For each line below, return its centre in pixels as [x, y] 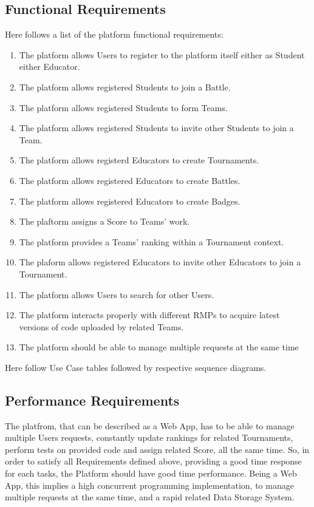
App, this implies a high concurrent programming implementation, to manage [149, 485]
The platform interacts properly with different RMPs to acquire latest [149, 315]
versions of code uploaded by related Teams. [101, 326]
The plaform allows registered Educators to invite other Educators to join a [160, 262]
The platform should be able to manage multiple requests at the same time [159, 347]
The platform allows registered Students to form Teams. [123, 107]
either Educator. [49, 66]
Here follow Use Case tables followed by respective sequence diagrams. [136, 367]
